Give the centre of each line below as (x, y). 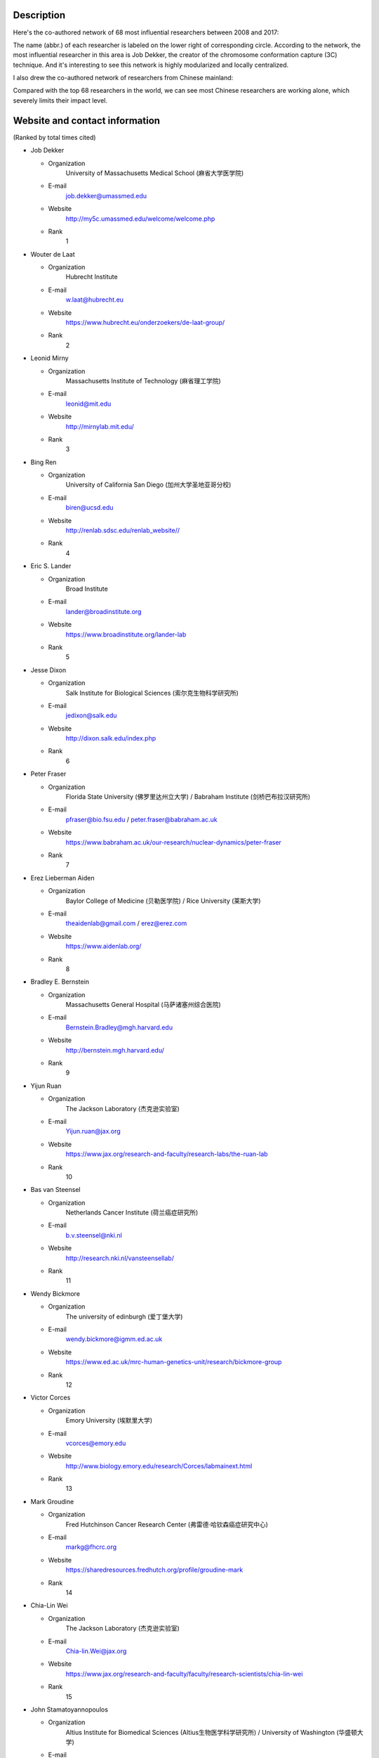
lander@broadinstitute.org (104, 611)
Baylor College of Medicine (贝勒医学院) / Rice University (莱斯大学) (163, 901)
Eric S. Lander (51, 566)
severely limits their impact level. (60, 100)
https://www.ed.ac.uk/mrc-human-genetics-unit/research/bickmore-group (174, 1362)
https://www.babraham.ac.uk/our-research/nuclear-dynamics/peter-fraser (174, 842)
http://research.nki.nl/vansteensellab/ (120, 1258)
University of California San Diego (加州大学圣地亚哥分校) (148, 485)
